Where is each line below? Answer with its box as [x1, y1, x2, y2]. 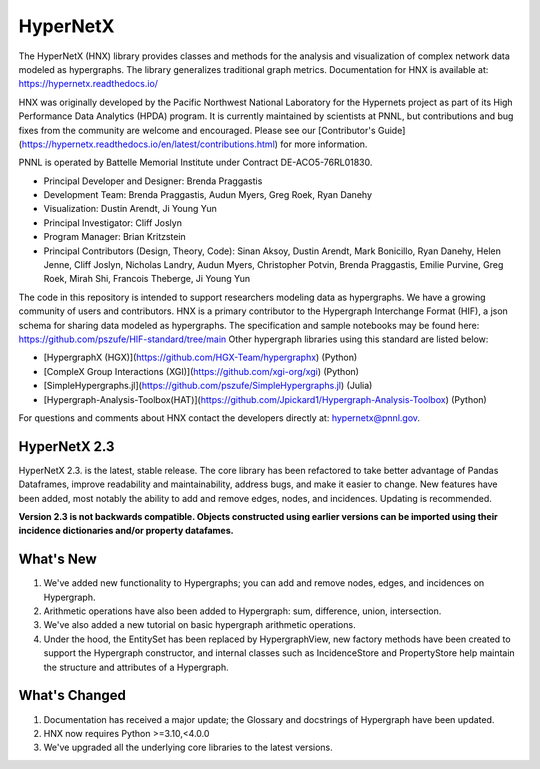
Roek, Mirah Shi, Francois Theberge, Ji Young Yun [43, 273, 251, 285]
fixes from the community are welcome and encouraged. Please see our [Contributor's [18, 124, 376, 136]
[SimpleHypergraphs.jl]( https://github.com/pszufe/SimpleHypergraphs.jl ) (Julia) [43, 380, 373, 392]
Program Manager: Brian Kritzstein [43, 231, 187, 243]
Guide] [377, 124, 406, 136]
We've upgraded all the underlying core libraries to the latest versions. [43, 741, 334, 754]
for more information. [280, 138, 368, 150]
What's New [18, 551, 97, 568]
